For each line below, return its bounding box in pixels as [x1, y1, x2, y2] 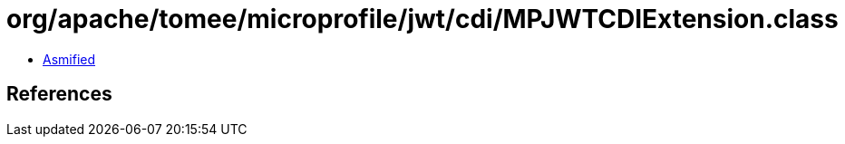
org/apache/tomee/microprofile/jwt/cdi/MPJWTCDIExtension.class [6, 4, 839, 34]
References [6, 82, 112, 106]
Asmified [43, 51, 96, 67]
